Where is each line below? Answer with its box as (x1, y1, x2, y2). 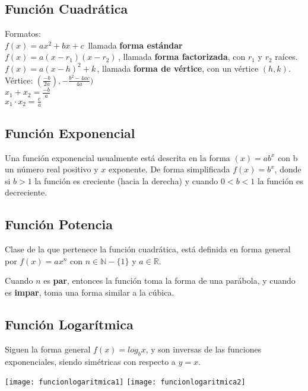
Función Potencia (5, 215, 113, 233)
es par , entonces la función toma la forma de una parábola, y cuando (43, 274, 296, 287)
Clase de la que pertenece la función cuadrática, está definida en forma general (5, 243, 291, 255)
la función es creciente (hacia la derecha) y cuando (34, 174, 218, 187)
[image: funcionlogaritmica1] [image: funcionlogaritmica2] (5, 378, 246, 387)
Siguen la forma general (5, 342, 91, 355)
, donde (274, 163, 301, 175)
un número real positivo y (5, 163, 99, 175)
